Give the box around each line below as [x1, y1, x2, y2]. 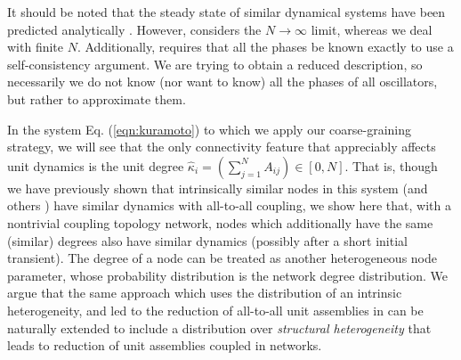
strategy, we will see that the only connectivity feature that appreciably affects [7, 137, 436, 156]
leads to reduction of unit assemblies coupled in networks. [7, 336, 322, 355]
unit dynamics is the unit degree [7, 156, 184, 175]
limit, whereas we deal [311, 20, 433, 38]
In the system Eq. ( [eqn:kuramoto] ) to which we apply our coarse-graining [7, 119, 412, 138]
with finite [7, 37, 64, 56]
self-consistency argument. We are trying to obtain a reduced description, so [7, 54, 423, 73]
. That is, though [344, 156, 438, 175]
